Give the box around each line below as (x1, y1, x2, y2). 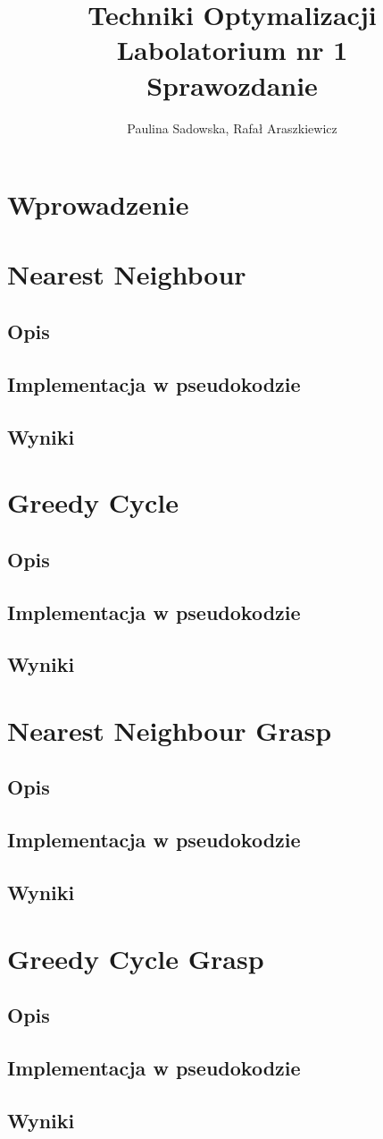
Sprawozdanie (146, 66, 318, 103)
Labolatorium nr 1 (116, 31, 348, 68)
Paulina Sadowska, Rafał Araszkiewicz (127, 118, 337, 137)
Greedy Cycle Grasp (7, 939, 264, 976)
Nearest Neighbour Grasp (7, 711, 332, 748)
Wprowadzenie (7, 186, 189, 223)
